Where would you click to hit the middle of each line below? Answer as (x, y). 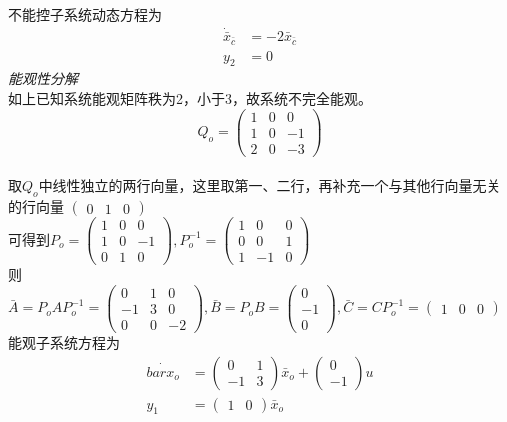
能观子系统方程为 (64, 341)
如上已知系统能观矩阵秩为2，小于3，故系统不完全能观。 (190, 97)
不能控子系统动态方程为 (85, 14)
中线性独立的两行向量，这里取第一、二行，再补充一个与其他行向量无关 (269, 185)
